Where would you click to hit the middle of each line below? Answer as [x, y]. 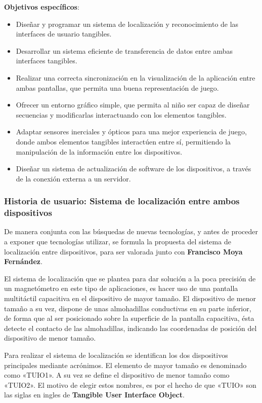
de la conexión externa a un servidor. [73, 178]
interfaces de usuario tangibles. [64, 34]
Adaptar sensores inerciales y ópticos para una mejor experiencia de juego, [131, 132]
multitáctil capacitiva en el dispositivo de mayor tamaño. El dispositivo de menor [130, 298]
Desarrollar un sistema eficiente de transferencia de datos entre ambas [124, 50]
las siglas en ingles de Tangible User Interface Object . [94, 395]
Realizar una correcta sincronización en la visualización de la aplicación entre [136, 77]
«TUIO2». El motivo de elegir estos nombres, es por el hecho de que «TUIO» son [130, 384]
